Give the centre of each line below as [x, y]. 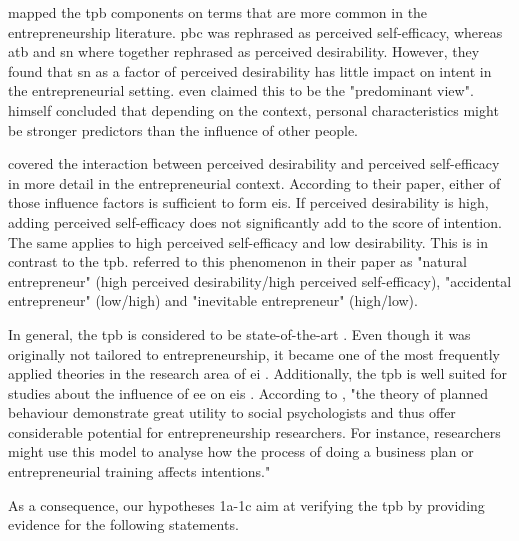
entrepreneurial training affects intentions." [139, 471]
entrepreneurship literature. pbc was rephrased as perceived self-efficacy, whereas [255, 31]
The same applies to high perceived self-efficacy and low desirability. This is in [248, 241]
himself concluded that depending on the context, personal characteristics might [253, 109]
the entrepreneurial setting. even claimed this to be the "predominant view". [241, 90]
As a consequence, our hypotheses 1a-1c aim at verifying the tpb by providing [246, 504]
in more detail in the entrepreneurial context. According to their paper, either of [254, 182]
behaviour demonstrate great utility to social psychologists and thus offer [232, 412]
